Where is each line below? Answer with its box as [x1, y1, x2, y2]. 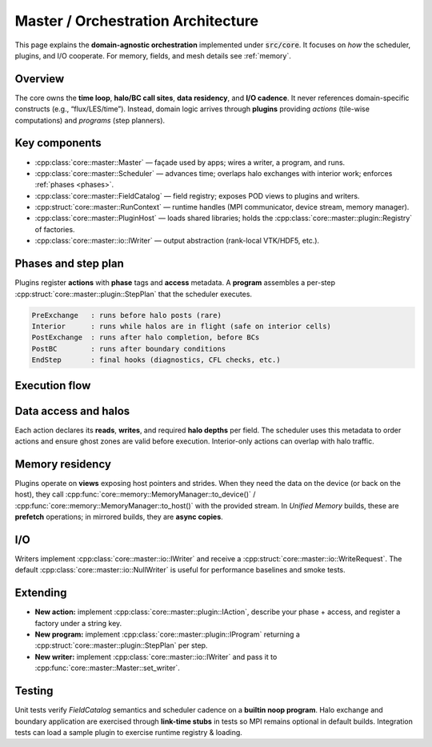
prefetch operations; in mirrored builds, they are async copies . [14, 512, 223, 522]
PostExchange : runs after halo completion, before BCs [31, 333, 260, 342]
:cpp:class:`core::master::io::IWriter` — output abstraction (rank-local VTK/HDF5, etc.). [34, 236, 320, 246]
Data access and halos [14, 404, 130, 418]
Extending [14, 586, 67, 600]
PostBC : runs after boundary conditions [31, 344, 226, 353]
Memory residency [14, 457, 112, 471]
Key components [14, 136, 102, 150]
